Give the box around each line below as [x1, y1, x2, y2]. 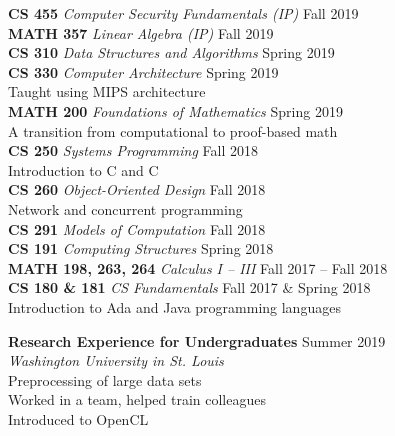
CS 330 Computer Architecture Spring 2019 [8, 61, 279, 82]
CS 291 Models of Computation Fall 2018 [8, 218, 266, 239]
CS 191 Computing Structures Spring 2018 [8, 238, 274, 259]
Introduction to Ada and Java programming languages [8, 296, 341, 317]
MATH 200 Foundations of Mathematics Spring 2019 [8, 100, 343, 121]
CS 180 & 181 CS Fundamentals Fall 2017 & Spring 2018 [8, 277, 371, 298]
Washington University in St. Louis [8, 350, 224, 371]
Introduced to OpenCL [8, 408, 149, 429]
